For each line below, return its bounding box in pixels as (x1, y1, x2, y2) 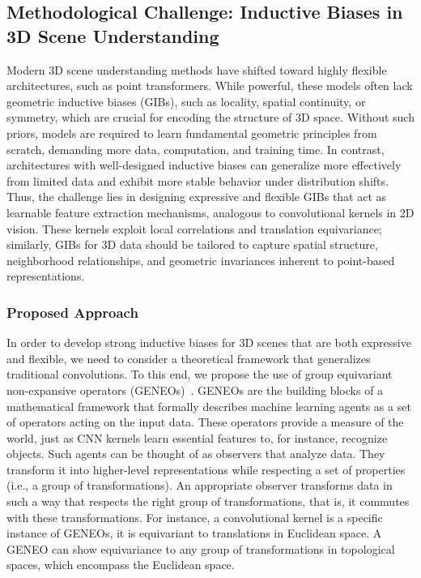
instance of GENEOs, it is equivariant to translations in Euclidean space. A (6, 524, 382, 542)
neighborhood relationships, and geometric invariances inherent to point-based (6, 251, 395, 268)
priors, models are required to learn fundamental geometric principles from (6, 124, 377, 141)
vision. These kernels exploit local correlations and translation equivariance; (6, 220, 382, 237)
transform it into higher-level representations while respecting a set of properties (6, 460, 406, 477)
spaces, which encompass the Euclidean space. (6, 556, 235, 573)
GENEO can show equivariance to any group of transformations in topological (6, 540, 395, 557)
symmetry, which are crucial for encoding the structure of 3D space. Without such (6, 109, 415, 126)
